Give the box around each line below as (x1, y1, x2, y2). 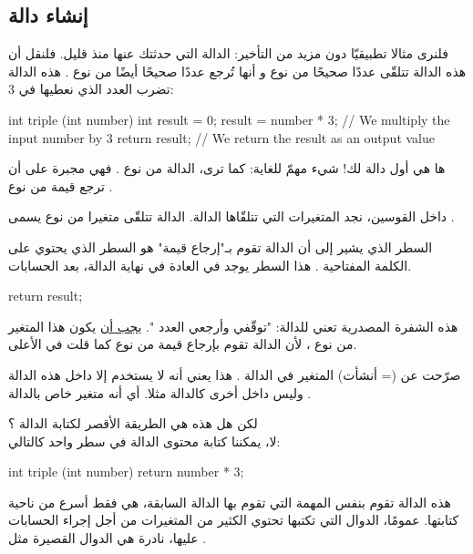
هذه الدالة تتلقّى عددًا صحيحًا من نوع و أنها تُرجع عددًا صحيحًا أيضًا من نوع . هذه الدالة (8, 61, 467, 80)
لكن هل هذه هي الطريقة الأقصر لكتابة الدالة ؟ (8, 414, 258, 433)
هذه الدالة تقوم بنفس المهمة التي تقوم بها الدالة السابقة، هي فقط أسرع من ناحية (8, 492, 451, 511)
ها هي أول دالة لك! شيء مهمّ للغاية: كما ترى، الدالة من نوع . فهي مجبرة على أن (8, 159, 446, 178)
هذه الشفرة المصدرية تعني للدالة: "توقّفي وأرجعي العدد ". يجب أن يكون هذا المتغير (8, 316, 458, 335)
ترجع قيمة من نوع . (8, 176, 113, 195)
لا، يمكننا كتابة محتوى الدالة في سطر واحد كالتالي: (8, 431, 281, 450)
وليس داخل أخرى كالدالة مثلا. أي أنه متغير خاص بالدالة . (8, 383, 312, 402)
